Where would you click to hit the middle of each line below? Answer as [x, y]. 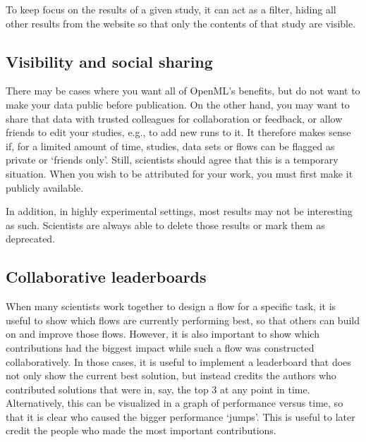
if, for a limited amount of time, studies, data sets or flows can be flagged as [170, 146]
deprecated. [31, 239]
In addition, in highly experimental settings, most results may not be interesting [179, 211]
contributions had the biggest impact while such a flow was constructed [160, 347]
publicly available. [45, 187]
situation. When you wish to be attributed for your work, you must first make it [179, 173]
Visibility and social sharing [109, 61]
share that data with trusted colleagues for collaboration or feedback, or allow [174, 118]
